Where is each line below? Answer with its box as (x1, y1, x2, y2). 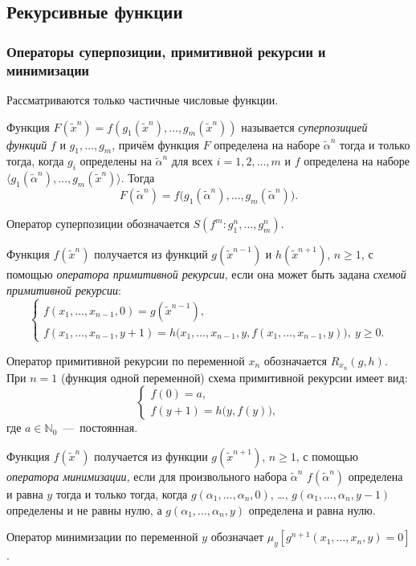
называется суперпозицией (241, 118, 368, 135)
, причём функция (112, 136, 199, 153)
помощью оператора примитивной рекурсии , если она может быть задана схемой (6, 266, 406, 283)
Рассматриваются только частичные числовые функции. (6, 91, 279, 108)
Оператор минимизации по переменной (6, 528, 198, 545)
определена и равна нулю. (248, 501, 376, 518)
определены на (80, 153, 152, 169)
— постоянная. (63, 419, 138, 436)
